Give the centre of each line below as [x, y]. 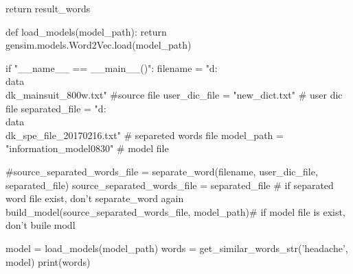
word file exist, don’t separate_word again [95, 198]
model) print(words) [48, 261]
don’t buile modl [41, 225]
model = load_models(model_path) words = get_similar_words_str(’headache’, [177, 248]
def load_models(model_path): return [86, 31]
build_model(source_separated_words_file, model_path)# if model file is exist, [175, 211]
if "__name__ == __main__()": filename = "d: [112, 67]
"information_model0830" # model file [87, 148]
